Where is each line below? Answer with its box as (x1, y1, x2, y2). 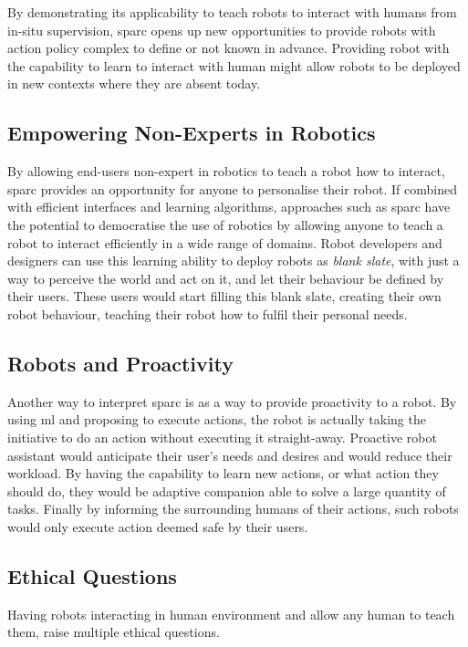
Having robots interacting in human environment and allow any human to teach (7, 604, 455, 623)
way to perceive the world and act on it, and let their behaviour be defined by (7, 268, 444, 287)
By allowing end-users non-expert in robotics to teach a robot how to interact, (7, 162, 445, 181)
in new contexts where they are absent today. (7, 74, 261, 93)
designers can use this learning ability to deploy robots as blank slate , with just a (7, 251, 460, 270)
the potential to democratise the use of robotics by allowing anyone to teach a (7, 214, 443, 234)
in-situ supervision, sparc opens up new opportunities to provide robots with (7, 20, 436, 39)
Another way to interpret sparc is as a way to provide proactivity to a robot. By (7, 391, 457, 411)
